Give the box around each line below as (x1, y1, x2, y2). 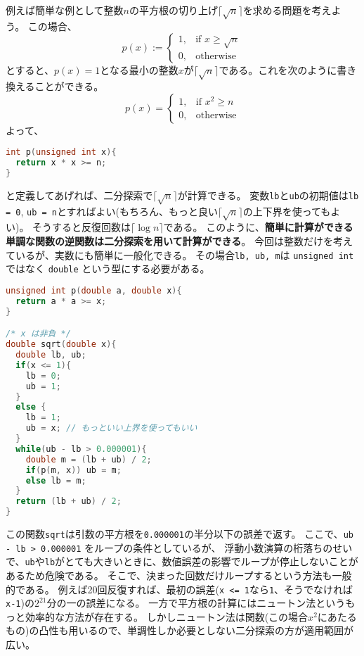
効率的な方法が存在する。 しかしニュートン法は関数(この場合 (25, 609, 308, 624)
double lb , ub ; (15, 350, 86, 360)
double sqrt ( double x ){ (6, 339, 117, 350)
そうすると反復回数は (32, 220, 131, 234)
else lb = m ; (25, 475, 86, 486)
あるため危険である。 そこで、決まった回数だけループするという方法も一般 (6, 567, 352, 582)
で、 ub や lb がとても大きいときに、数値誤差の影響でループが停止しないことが (6, 554, 358, 569)
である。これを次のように (219, 63, 337, 77)
